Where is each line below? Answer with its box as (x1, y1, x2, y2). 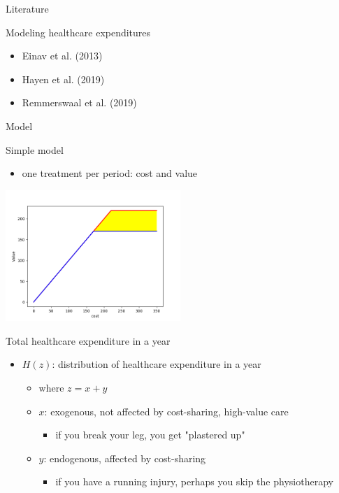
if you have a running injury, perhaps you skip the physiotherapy (55, 474, 333, 489)
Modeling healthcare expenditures (6, 24, 151, 39)
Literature (6, 1, 49, 15)
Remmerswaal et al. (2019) (22, 95, 137, 110)
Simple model (6, 142, 64, 157)
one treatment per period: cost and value (22, 166, 198, 180)
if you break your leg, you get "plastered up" (55, 427, 245, 442)
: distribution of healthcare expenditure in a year (52, 357, 261, 371)
